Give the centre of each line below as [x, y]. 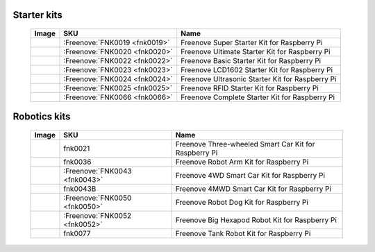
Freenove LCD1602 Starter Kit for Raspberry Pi [257, 70]
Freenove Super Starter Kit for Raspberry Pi [252, 43]
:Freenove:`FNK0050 [98, 198]
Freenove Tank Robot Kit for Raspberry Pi [243, 234]
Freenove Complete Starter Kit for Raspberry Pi [258, 97]
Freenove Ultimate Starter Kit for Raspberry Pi [256, 52]
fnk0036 [77, 162]
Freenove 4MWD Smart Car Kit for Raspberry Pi [253, 189]
